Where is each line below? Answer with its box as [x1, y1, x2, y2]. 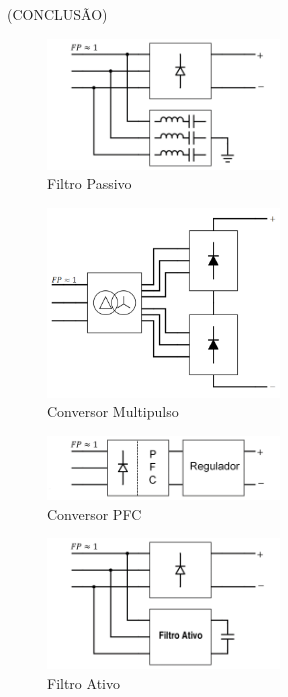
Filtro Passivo [47, 173, 132, 194]
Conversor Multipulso [47, 401, 179, 422]
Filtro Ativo [47, 673, 120, 694]
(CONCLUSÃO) [7, 4, 108, 24]
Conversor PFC [47, 503, 142, 524]
